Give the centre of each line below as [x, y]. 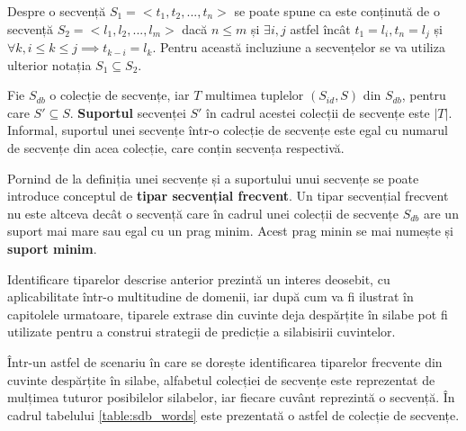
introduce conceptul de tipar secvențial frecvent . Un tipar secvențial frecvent [228, 196]
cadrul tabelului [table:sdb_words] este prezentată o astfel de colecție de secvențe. [233, 414]
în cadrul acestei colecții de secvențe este [318, 112]
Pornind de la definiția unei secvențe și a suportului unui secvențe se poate [213, 178]
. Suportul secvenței [128, 112]
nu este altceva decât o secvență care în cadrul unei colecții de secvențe [203, 213]
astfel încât [320, 28]
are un [441, 213]
